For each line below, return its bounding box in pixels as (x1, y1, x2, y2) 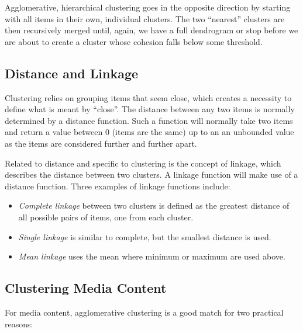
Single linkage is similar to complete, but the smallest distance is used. (18, 230, 271, 243)
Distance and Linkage (5, 64, 139, 82)
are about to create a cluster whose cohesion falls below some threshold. (5, 35, 263, 47)
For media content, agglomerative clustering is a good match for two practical (5, 306, 284, 318)
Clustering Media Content (5, 279, 167, 297)
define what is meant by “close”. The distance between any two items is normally (5, 103, 295, 115)
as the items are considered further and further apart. (5, 137, 197, 149)
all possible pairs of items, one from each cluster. (18, 210, 194, 223)
